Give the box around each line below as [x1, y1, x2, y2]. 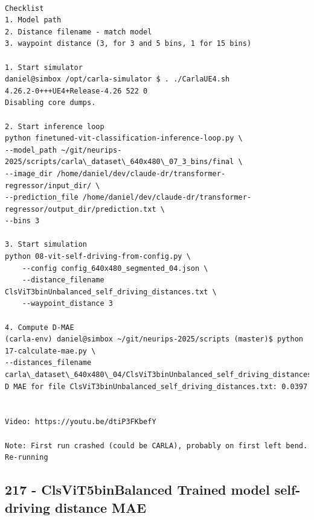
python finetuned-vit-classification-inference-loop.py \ [5, 134, 243, 143]
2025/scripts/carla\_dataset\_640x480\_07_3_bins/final [5, 157, 234, 166]
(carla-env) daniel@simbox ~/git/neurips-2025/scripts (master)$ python [5, 335, 303, 344]
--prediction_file [5, 193, 78, 202]
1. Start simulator [5, 63, 83, 72]
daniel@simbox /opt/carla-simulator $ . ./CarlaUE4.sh [5, 75, 230, 84]
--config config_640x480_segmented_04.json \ [22, 264, 208, 273]
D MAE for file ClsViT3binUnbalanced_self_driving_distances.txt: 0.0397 [5, 382, 308, 391]
